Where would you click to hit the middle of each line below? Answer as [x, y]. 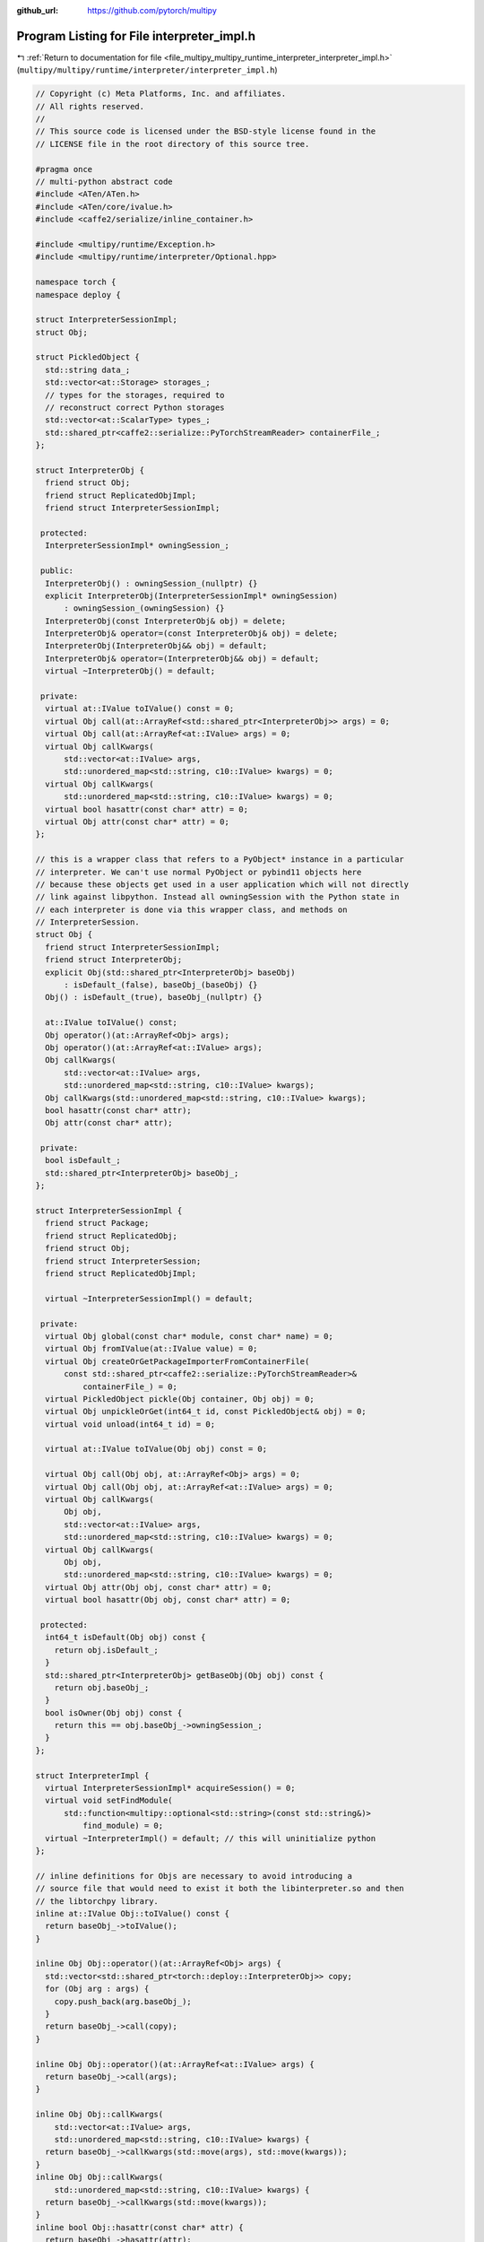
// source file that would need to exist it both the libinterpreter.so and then [220, 1889]
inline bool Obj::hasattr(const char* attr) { [139, 2227]
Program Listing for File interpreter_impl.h [136, 36]
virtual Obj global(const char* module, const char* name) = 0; [189, 1336]
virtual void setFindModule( [109, 1801]
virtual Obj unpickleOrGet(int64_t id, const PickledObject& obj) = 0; [206, 1412]
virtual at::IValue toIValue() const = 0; [140, 709]
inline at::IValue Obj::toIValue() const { [133, 1913]
